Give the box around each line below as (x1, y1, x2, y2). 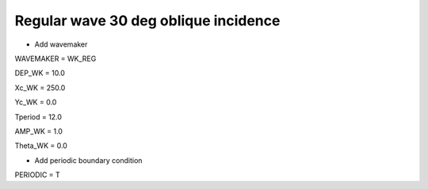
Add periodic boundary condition (34, 155, 143, 165)
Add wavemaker (34, 40, 88, 49)
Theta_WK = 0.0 (14, 141, 67, 150)
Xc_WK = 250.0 (14, 83, 66, 93)
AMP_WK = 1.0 (14, 127, 63, 136)
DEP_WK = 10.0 (14, 68, 65, 78)
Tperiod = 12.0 (14, 112, 63, 122)
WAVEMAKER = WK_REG (14, 54, 97, 63)
